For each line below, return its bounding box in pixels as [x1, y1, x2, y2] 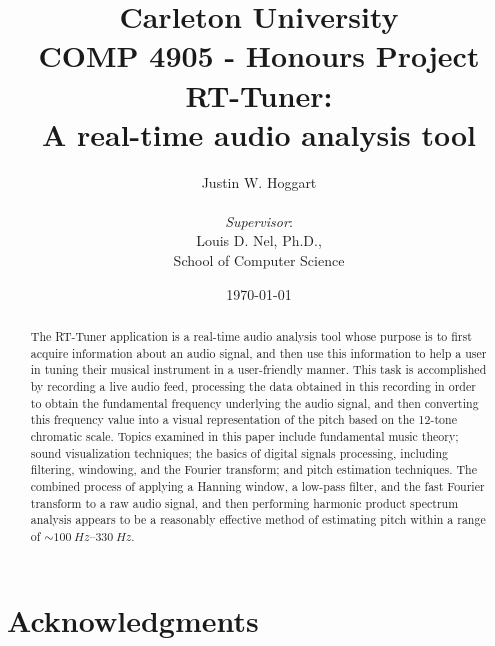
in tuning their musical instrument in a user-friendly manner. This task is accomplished [30, 361, 487, 378]
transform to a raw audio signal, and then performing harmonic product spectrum [30, 494, 459, 511]
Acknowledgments [7, 599, 259, 640]
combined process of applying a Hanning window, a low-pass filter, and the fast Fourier [30, 477, 485, 494]
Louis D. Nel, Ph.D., [196, 230, 322, 251]
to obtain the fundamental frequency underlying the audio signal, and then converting [30, 394, 479, 411]
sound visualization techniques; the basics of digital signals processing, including [30, 444, 448, 461]
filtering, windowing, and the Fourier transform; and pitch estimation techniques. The [30, 461, 477, 478]
